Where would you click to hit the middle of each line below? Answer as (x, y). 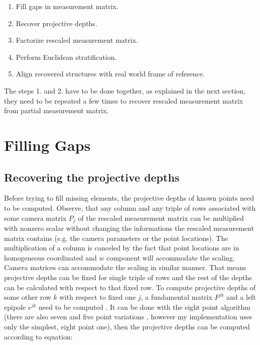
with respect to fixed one (98, 297)
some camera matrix (35, 218)
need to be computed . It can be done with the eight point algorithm (144, 307)
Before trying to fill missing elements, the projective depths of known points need (129, 198)
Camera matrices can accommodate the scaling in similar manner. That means (125, 267)
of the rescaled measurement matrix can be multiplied (161, 218)
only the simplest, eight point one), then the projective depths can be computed (127, 326)
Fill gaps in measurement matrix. (67, 6)
